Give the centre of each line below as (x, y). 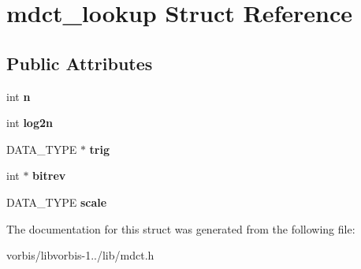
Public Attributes (80, 63)
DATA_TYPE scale (57, 202)
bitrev (49, 176)
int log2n (30, 123)
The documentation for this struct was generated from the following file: (181, 228)
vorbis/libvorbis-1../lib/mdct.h (80, 255)
